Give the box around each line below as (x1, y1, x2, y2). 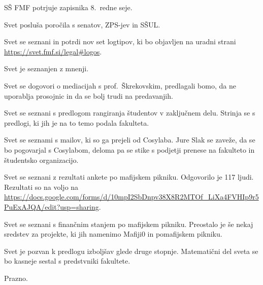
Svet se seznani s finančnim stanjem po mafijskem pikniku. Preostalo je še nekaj (4, 218, 253, 229)
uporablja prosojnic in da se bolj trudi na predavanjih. (4, 90, 173, 101)
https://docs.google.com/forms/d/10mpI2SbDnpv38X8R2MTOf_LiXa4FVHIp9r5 (4, 191, 259, 202)
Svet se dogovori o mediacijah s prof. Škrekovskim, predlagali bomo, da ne (4, 80, 236, 91)
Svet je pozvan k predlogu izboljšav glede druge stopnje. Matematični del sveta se (4, 245, 258, 256)
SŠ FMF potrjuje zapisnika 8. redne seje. (4, 2, 133, 12)
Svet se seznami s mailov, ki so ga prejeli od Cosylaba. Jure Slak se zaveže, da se (4, 134, 255, 145)
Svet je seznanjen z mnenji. (4, 63, 89, 74)
